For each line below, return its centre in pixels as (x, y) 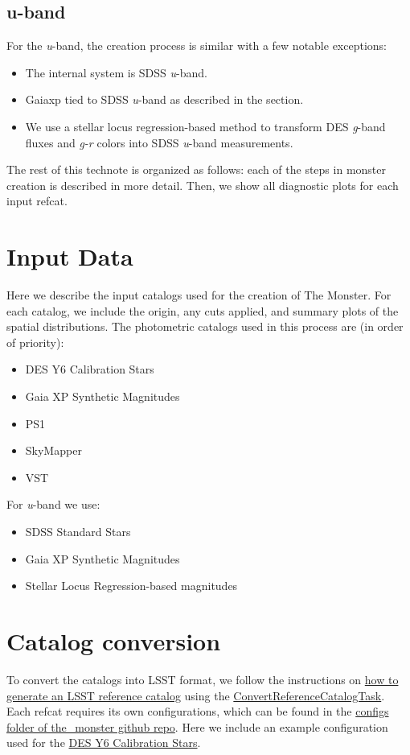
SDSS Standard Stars (78, 532)
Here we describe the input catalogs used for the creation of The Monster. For (199, 295)
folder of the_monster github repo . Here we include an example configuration (197, 726)
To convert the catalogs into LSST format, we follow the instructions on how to (203, 679)
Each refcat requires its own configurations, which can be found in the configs (198, 711)
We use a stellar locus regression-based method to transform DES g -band (205, 126)
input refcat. (37, 201)
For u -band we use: (53, 504)
